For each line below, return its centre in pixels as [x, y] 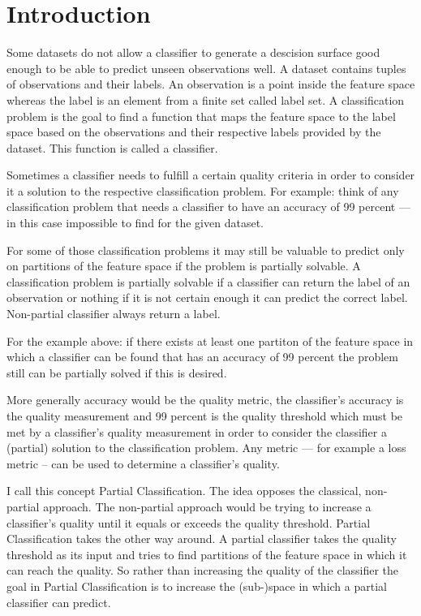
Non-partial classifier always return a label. [114, 314]
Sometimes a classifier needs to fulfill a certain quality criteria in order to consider [211, 175]
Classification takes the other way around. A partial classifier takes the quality [202, 538]
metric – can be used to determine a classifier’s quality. [143, 463]
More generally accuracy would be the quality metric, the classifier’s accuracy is [205, 400]
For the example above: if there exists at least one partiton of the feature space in [210, 340]
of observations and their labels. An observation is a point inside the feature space [211, 84]
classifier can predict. [59, 602]
